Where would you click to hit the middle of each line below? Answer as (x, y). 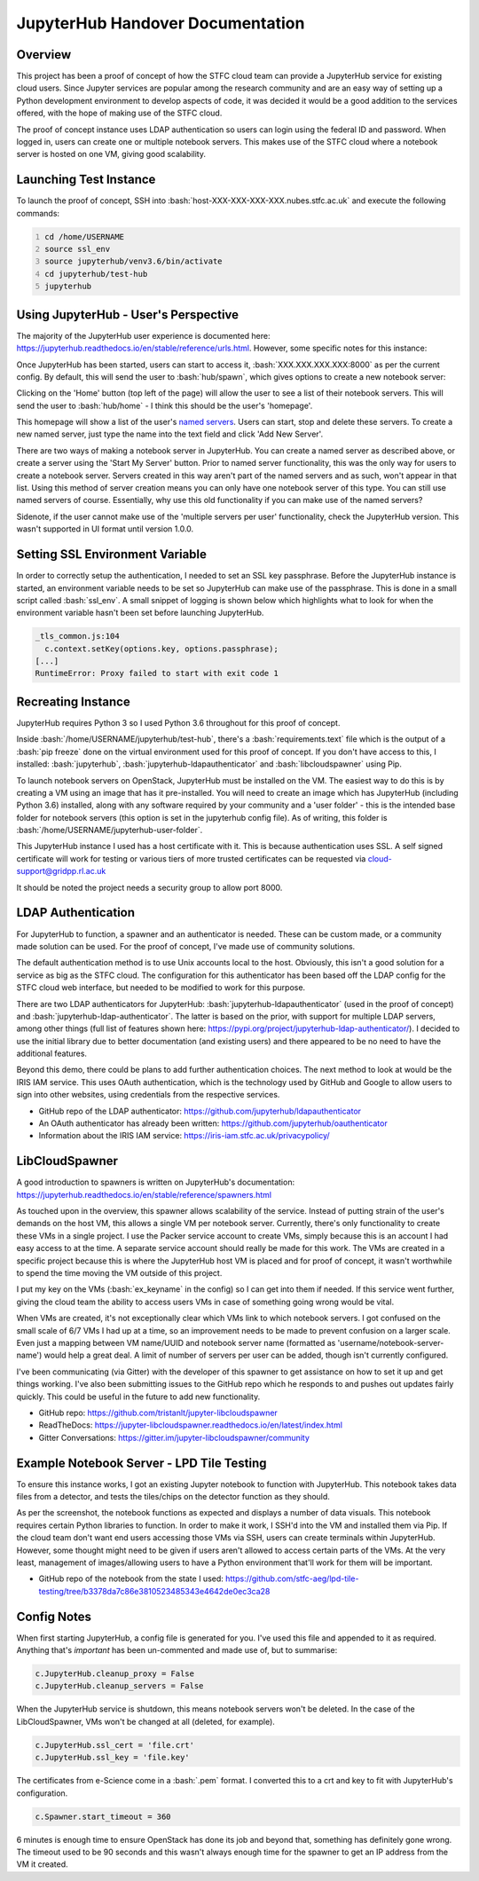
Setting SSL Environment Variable (112, 555)
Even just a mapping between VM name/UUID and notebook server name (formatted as (176, 1343)
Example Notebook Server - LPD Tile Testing (141, 1463)
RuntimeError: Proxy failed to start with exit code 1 (157, 673)
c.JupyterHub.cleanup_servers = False (119, 1686)
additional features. (52, 1054)
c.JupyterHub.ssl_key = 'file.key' (112, 1758)
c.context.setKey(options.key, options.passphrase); (161, 649)
